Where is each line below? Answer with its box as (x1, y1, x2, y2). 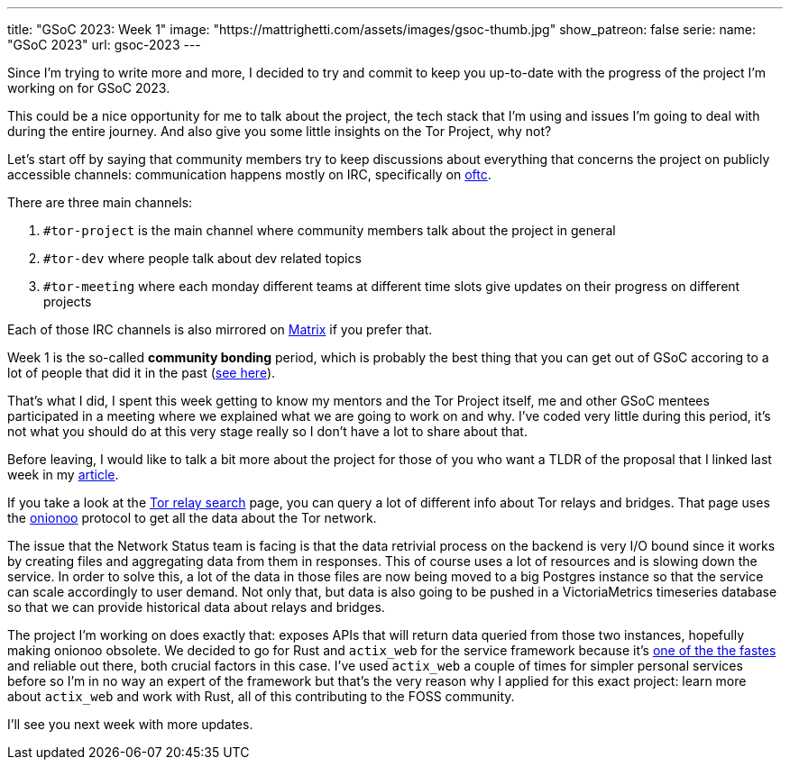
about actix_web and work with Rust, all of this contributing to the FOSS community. (7, 689, 515, 704)
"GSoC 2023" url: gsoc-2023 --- (7, 37, 201, 52)
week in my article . (7, 467, 119, 482)
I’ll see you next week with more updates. (7, 717, 253, 732)
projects (43, 294, 92, 309)
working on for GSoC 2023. (7, 80, 170, 96)
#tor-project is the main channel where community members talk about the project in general (43, 223, 616, 238)
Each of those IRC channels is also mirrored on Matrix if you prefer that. (7, 322, 433, 337)
